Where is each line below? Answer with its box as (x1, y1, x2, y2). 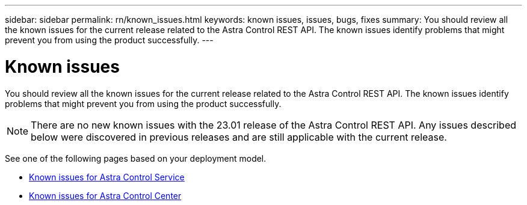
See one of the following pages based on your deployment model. (5, 153, 267, 164)
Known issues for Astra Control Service (29, 171, 185, 182)
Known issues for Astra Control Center (29, 190, 182, 201)
